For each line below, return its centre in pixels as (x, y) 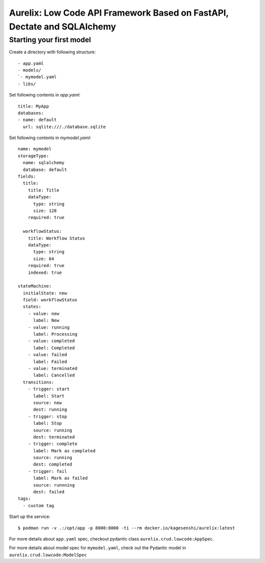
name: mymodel (35, 149)
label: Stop (48, 423)
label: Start (49, 396)
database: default (45, 170)
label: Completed (54, 348)
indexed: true (45, 272)
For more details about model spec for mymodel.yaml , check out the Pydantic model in (98, 548)
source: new (48, 403)
